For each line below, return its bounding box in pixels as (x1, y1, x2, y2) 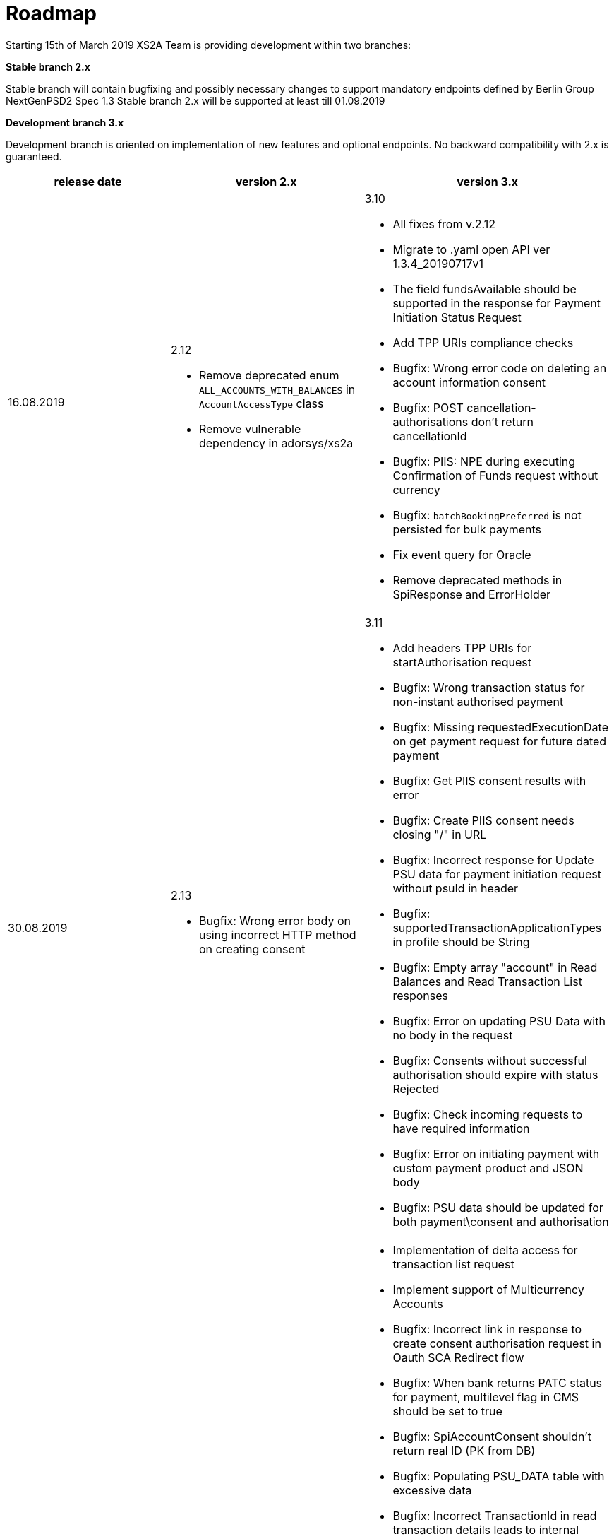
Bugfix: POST (392, 400, 464, 415)
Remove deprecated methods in (392, 572, 562, 587)
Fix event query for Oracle (392, 547, 531, 562)
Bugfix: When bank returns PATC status (392, 1375, 603, 1390)
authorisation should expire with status (392, 1067, 598, 1082)
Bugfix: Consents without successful (392, 1053, 587, 1068)
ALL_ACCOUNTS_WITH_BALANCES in (198, 382, 356, 396)
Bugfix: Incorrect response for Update (392, 852, 594, 867)
